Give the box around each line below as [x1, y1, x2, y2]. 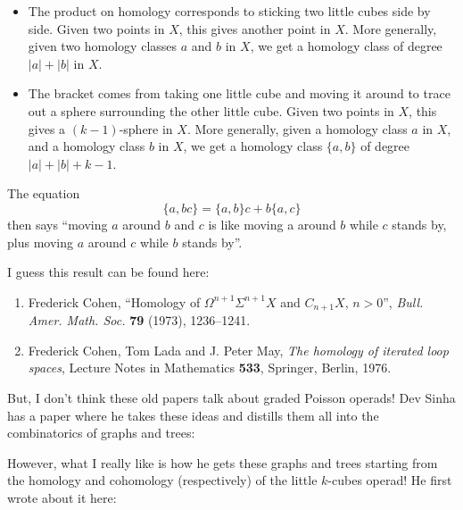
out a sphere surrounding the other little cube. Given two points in [28, 101, 394, 120]
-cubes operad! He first [327, 471, 452, 489]
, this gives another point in [178, 19, 331, 38]
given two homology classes [28, 37, 178, 55]
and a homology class [28, 137, 145, 155]
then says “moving [7, 214, 108, 233]
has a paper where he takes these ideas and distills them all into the [7, 405, 379, 424]
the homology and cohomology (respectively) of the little [7, 471, 318, 489]
